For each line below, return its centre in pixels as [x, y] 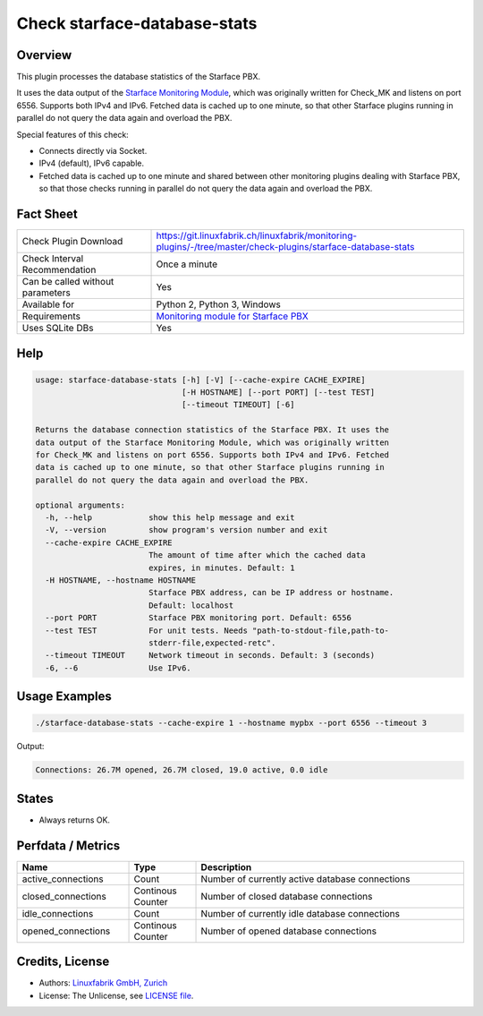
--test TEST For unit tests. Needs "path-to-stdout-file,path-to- [217, 630]
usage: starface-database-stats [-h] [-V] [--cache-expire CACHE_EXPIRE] [200, 380]
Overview [44, 55]
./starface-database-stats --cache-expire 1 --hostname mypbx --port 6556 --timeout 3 [231, 723]
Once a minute [187, 264]
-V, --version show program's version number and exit [186, 530]
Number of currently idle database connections [300, 913]
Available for [48, 304]
